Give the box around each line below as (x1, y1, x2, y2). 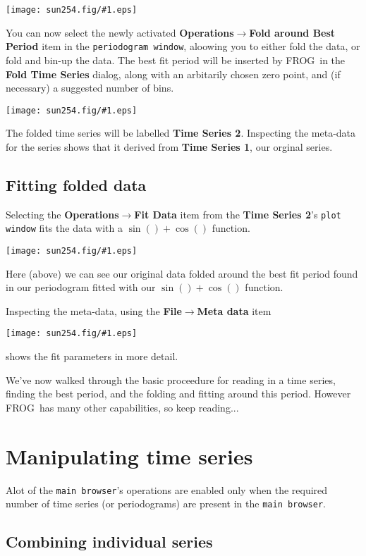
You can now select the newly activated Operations (6, 25, 234, 39)
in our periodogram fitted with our (6, 280, 156, 295)
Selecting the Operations (6, 206, 119, 221)
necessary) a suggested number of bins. (6, 80, 174, 95)
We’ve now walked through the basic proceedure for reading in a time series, (6, 372, 336, 387)
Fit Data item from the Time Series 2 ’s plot (134, 206, 341, 221)
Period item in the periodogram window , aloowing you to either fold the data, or (6, 39, 360, 54)
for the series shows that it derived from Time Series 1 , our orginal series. (6, 139, 333, 154)
